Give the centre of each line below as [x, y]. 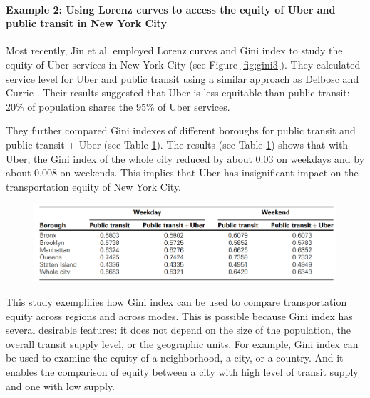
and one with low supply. [60, 385]
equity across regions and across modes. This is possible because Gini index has [179, 315]
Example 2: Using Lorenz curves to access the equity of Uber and [171, 9]
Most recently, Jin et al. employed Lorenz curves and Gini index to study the [174, 50]
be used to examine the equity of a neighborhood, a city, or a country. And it [175, 358]
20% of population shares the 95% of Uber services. [118, 106]
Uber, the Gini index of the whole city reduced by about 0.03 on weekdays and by [185, 158]
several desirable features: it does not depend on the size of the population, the [178, 330]
